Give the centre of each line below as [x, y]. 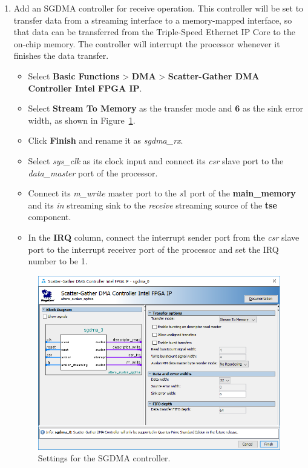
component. [50, 217]
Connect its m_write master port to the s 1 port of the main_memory [162, 193]
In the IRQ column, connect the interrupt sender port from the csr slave [164, 237]
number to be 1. [58, 261]
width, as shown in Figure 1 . [82, 120]
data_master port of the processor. [93, 172]
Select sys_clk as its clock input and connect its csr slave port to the [156, 160]
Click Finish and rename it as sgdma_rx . [106, 140]
